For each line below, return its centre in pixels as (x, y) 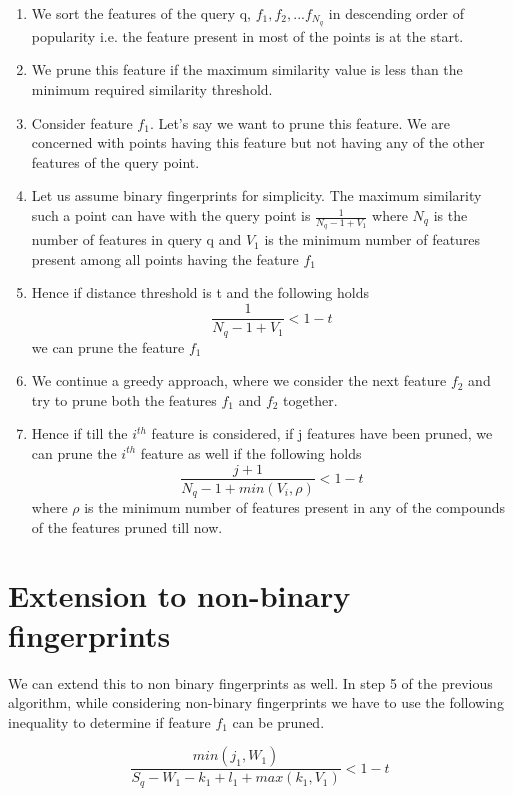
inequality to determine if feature (109, 721)
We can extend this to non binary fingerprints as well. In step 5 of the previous (250, 682)
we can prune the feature (108, 346)
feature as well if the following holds (251, 452)
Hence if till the (79, 433)
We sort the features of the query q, (141, 13)
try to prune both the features (124, 399)
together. (310, 399)
